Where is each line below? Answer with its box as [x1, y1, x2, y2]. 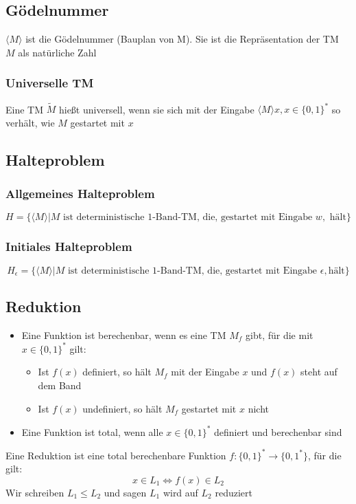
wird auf [163, 485, 198, 499]
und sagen [104, 485, 147, 499]
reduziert [215, 485, 252, 499]
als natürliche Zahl [18, 45, 97, 59]
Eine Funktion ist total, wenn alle [21, 424, 163, 439]
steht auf [300, 364, 337, 379]
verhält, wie [5, 115, 55, 129]
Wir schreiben [5, 485, 64, 499]
